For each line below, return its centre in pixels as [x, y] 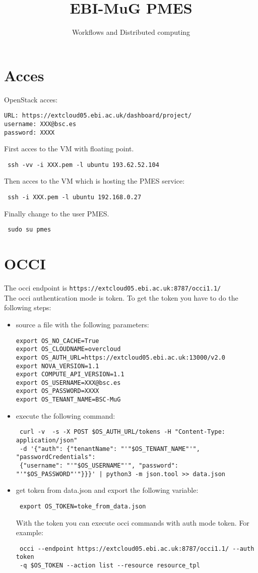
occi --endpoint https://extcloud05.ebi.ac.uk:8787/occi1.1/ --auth [137, 549]
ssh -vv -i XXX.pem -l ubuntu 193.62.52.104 [83, 165]
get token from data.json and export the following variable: [107, 490]
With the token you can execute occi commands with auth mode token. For [133, 522]
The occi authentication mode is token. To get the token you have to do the [121, 297]
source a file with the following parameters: [82, 324]
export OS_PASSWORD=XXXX [57, 391]
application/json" [47, 441]
